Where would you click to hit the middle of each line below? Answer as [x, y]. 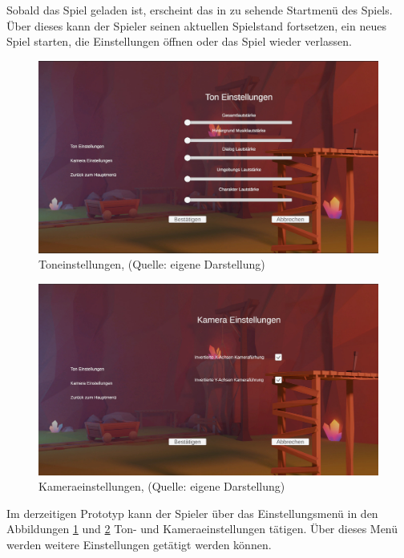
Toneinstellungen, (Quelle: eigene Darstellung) [152, 264]
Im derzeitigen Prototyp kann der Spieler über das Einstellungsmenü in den [192, 513]
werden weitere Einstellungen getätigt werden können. [139, 544]
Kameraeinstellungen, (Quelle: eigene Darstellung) [162, 486]
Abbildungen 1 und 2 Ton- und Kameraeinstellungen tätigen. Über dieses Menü [202, 529]
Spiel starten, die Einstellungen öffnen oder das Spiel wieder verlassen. [179, 41]
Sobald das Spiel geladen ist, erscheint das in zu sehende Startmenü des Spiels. [200, 10]
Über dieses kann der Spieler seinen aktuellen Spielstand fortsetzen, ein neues [196, 25]
